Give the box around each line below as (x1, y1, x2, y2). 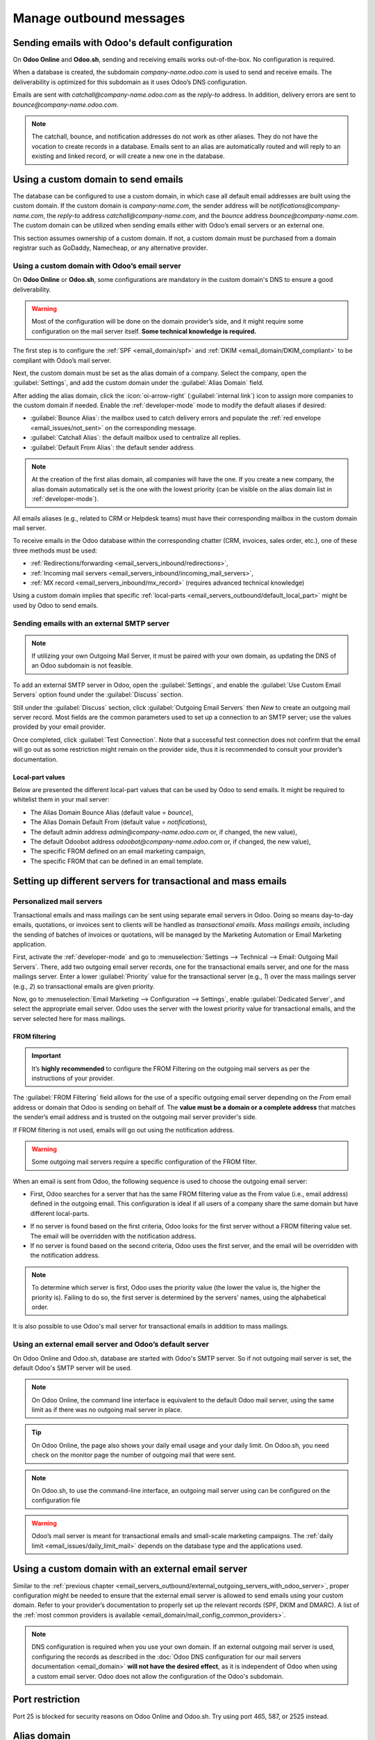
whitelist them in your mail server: (12, 796, 110, 804)
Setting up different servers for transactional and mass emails (12, 875, 287, 887)
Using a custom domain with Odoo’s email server (12, 261, 181, 271)
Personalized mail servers (12, 896, 103, 906)
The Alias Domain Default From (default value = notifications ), (30, 818, 208, 826)
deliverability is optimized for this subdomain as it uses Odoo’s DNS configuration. (12, 77, 248, 86)
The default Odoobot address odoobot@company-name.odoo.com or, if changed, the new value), (30, 837, 312, 846)
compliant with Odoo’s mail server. (12, 356, 112, 365)
